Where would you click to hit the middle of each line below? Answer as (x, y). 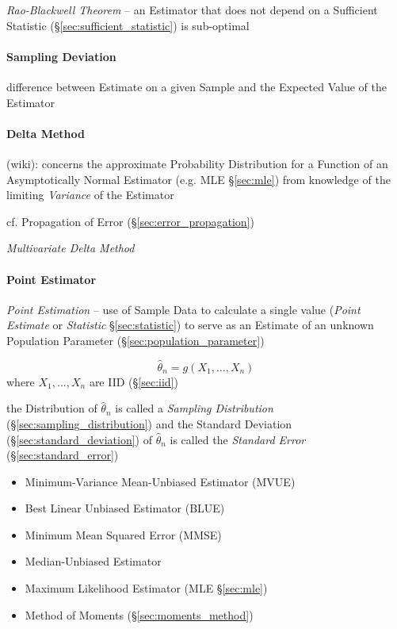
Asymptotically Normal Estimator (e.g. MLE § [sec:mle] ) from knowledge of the (198, 179)
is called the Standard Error (238, 439)
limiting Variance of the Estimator (90, 195)
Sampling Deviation (61, 56)
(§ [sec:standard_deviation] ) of (79, 439)
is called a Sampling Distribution (194, 408)
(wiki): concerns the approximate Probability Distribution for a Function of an (197, 163)
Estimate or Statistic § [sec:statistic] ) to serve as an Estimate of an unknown (190, 325)
